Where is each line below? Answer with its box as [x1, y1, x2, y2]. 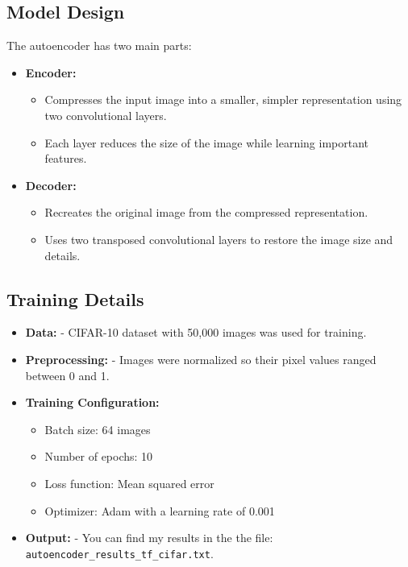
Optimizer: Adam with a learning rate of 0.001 [44, 502, 275, 519]
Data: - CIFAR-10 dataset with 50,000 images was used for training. [25, 324, 367, 341]
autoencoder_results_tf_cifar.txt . [25, 544, 214, 561]
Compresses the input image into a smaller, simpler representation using [44, 91, 402, 108]
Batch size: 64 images [44, 420, 151, 437]
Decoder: [25, 176, 77, 193]
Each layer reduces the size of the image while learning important [44, 134, 369, 151]
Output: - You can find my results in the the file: [25, 529, 273, 546]
